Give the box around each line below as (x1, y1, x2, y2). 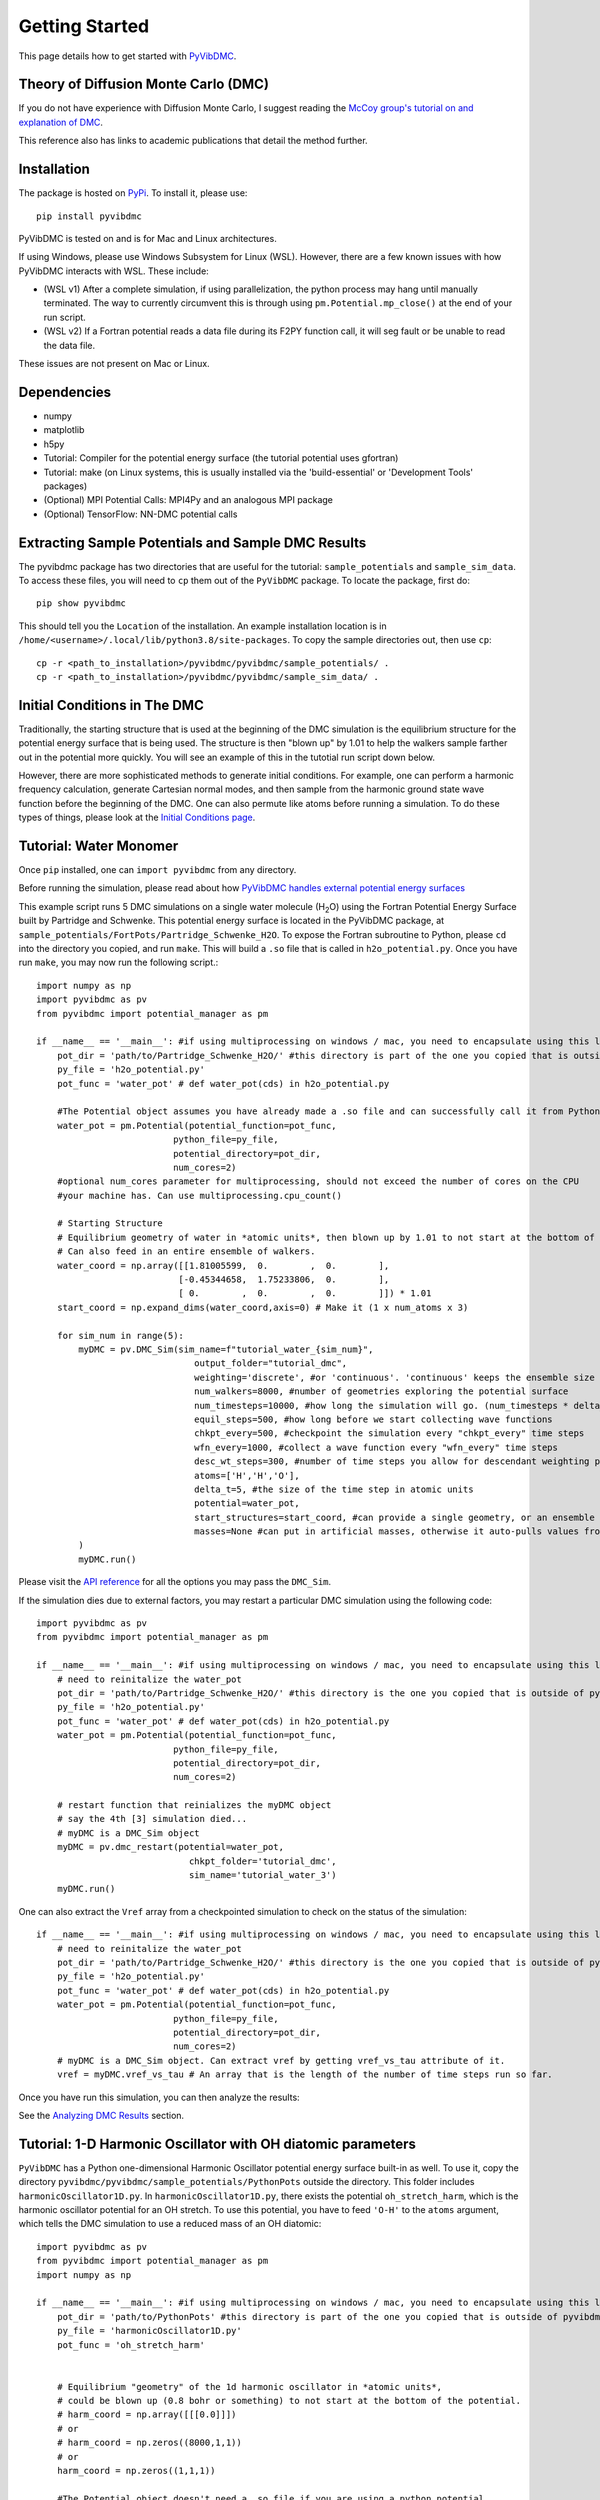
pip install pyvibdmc (36, 210, 142, 222)
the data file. (43, 339, 95, 351)
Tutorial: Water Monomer (18, 838, 179, 854)
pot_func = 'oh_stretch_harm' (56, 2339, 205, 2350)
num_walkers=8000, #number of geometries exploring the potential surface (193, 1386, 569, 1397)
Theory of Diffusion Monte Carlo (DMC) (18, 76, 270, 93)
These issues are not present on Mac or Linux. (18, 358, 210, 370)
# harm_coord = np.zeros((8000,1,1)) (56, 2437, 242, 2449)
